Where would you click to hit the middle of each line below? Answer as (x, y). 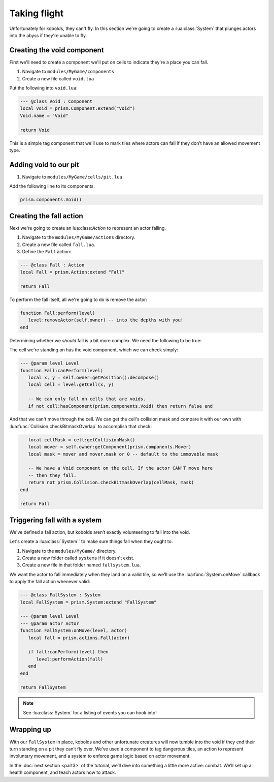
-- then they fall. (52, 475)
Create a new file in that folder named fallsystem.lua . (81, 565)
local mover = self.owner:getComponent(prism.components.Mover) (110, 447)
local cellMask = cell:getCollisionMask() (82, 440)
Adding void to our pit (44, 164)
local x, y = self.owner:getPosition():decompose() (94, 377)
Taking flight (37, 13)
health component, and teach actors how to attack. (63, 772)
